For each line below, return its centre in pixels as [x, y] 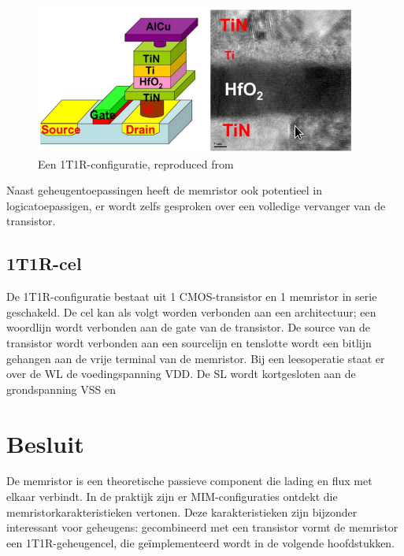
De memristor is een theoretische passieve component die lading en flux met [189, 481]
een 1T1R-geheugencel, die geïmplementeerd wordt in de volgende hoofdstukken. [201, 542]
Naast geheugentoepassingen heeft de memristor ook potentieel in [164, 190]
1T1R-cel [44, 263]
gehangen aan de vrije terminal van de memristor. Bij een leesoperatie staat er [196, 358]
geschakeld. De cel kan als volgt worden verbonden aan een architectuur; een [191, 311]
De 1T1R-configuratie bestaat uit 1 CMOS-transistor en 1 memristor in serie [192, 297]
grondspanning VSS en [61, 389]
